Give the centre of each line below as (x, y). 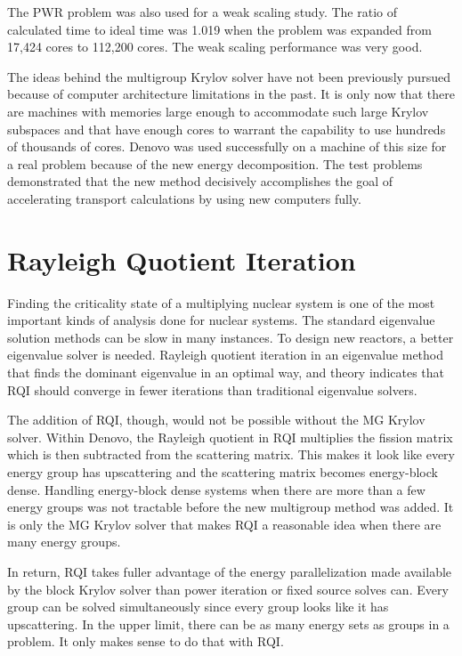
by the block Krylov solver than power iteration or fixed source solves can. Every (228, 589)
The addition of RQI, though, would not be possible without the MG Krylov (216, 420)
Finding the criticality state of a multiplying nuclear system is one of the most (221, 302)
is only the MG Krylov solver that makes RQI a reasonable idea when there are (224, 524)
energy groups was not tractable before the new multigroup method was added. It (231, 507)
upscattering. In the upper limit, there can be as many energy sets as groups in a (228, 624)
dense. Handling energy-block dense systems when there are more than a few (216, 489)
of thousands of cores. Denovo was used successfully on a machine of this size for (227, 146)
